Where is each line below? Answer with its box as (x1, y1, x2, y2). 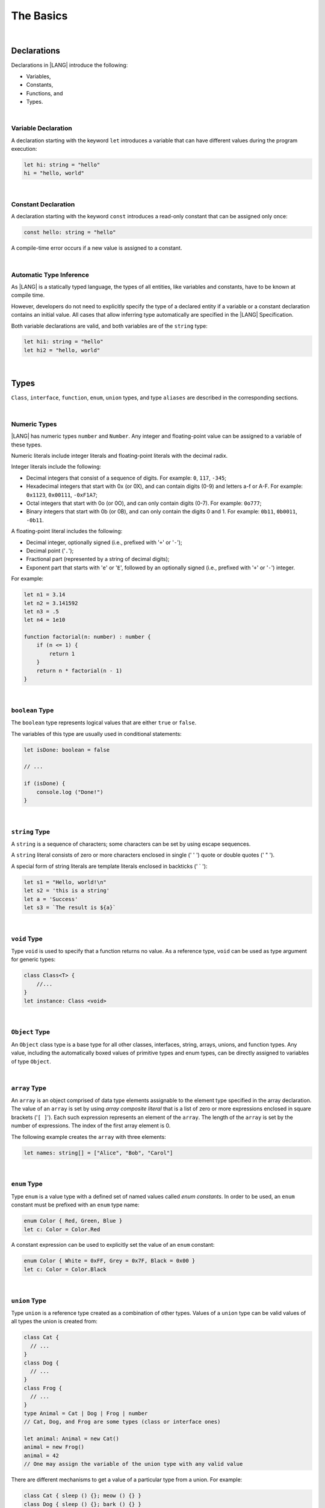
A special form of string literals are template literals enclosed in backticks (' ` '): (11, 863, 208, 870)
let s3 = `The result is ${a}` (23, 904, 117, 911)
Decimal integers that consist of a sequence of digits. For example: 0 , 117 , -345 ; (26, 474, 227, 481)
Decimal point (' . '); (26, 546, 74, 554)
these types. (11, 441, 42, 448)
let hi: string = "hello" (23, 161, 101, 168)
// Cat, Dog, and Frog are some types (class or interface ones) (23, 1418, 221, 1425)
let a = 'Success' (23, 896, 78, 902)
